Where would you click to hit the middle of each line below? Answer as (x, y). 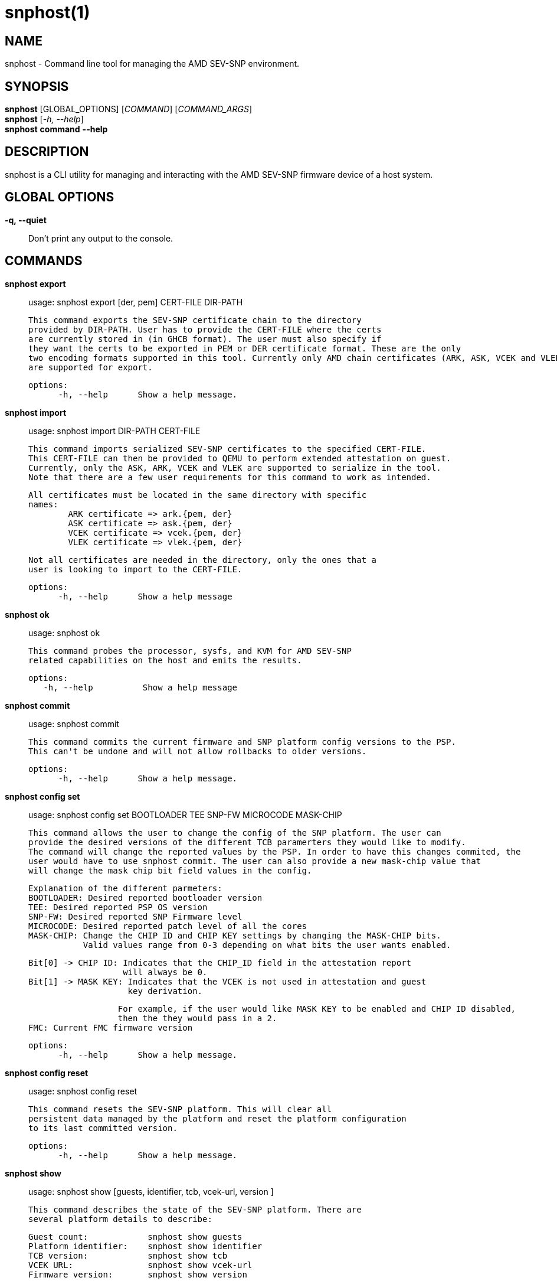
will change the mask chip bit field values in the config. (170, 870)
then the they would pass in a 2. (197, 1018)
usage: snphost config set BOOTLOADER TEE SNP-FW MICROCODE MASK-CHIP (185, 814)
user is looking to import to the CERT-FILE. (135, 569)
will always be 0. (165, 972)
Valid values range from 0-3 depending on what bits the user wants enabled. (267, 945)
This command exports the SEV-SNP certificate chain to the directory (195, 320)
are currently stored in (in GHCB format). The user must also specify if (205, 339)
